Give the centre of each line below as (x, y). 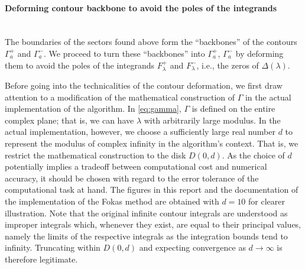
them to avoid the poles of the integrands (80, 65)
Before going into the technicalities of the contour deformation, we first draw (144, 85)
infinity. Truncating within (53, 247)
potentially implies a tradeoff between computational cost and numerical (136, 166)
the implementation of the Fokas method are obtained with (112, 201)
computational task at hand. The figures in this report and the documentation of (152, 189)
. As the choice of (253, 155)
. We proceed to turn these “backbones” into (124, 53)
